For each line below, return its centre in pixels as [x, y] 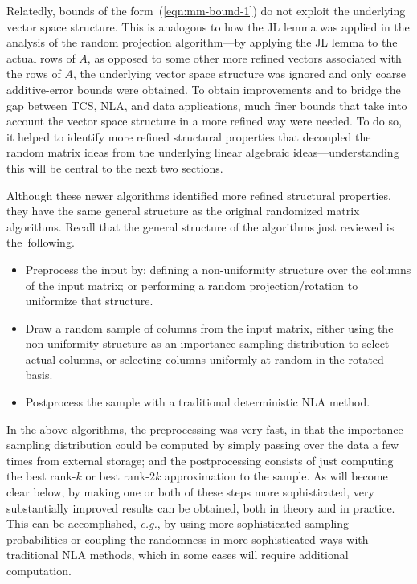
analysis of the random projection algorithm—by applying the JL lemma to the [202, 42]
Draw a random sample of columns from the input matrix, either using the [209, 327]
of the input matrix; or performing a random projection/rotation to [192, 285]
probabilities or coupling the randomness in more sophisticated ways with [188, 539]
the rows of [34, 74]
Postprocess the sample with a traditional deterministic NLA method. [198, 402]
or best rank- [117, 476]
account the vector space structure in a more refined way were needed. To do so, [204, 121]
